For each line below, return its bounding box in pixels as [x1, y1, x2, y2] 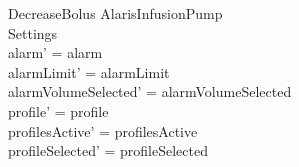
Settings [8, 22, 58, 43]
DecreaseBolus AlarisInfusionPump [8, 3, 223, 23]
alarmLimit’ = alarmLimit [8, 61, 170, 82]
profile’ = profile [8, 100, 109, 121]
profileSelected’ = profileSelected [8, 140, 208, 161]
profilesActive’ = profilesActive [8, 120, 198, 141]
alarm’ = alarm [8, 42, 103, 63]
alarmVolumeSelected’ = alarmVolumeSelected [8, 81, 292, 102]
